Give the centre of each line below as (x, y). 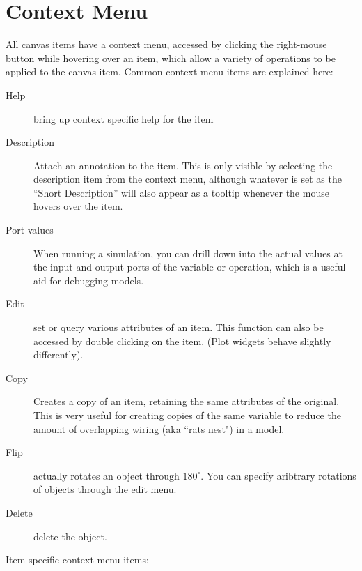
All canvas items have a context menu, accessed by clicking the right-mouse (166, 44)
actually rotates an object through (107, 475)
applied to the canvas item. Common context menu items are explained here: (170, 71)
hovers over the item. (78, 206)
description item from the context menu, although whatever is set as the (188, 179)
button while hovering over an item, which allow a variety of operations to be (171, 58)
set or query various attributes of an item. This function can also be (179, 327)
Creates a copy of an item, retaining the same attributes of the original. (187, 401)
